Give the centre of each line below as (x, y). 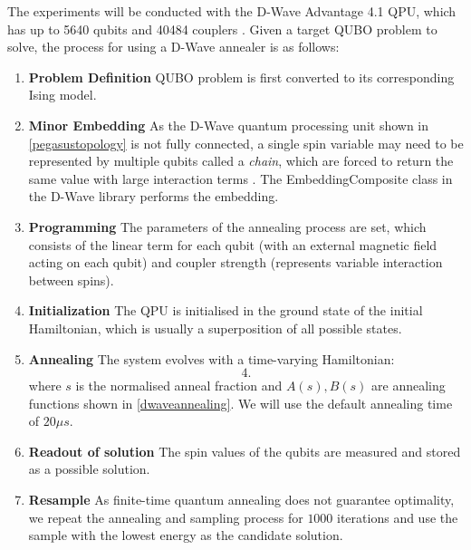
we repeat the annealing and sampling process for (166, 517)
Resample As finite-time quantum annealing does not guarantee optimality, (241, 500)
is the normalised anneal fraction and (179, 386)
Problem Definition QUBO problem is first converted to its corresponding (241, 77)
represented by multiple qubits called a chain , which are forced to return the (241, 161)
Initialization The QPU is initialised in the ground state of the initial (226, 310)
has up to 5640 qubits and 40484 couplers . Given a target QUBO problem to (222, 29)
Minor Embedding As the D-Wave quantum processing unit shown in (229, 125)
